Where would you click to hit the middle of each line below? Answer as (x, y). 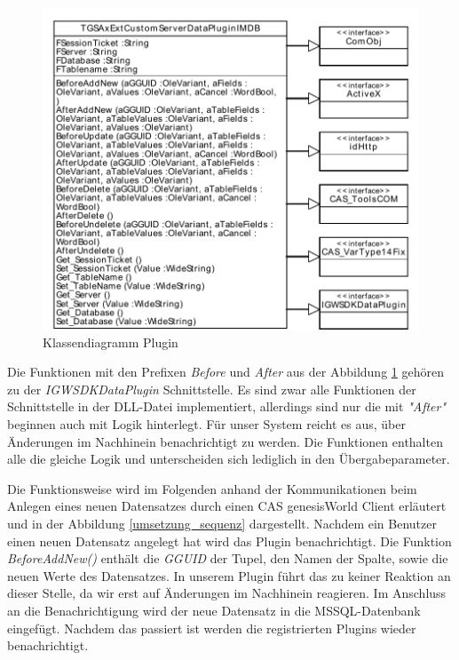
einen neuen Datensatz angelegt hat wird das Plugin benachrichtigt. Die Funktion (229, 541)
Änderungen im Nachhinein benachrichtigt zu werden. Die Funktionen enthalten (225, 441)
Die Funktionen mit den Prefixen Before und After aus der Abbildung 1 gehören (226, 372)
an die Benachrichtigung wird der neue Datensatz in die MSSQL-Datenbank (214, 610)
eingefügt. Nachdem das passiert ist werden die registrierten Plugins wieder (212, 628)
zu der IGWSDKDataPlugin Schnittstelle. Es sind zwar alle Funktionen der (212, 389)
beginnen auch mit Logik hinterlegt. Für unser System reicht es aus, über (206, 423)
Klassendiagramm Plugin (111, 342)
